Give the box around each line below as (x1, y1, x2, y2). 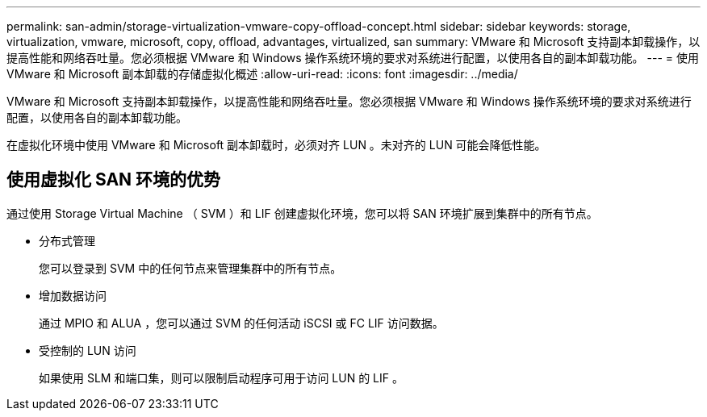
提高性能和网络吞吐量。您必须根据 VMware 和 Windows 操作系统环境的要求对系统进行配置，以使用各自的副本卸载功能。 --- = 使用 (6, 51, 699, 65)
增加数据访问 (39, 288, 107, 302)
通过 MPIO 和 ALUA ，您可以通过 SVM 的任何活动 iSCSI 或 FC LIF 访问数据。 (39, 315, 444, 330)
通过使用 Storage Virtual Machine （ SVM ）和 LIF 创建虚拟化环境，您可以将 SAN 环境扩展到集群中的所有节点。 (6, 206, 598, 220)
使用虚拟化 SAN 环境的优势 (6, 169, 221, 190)
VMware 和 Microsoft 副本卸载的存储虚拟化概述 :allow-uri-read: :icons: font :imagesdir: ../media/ (6, 67, 518, 81)
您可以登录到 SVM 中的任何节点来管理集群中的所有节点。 (39, 261, 342, 275)
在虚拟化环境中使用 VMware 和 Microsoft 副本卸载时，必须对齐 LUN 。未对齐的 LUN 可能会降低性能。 (6, 138, 546, 152)
